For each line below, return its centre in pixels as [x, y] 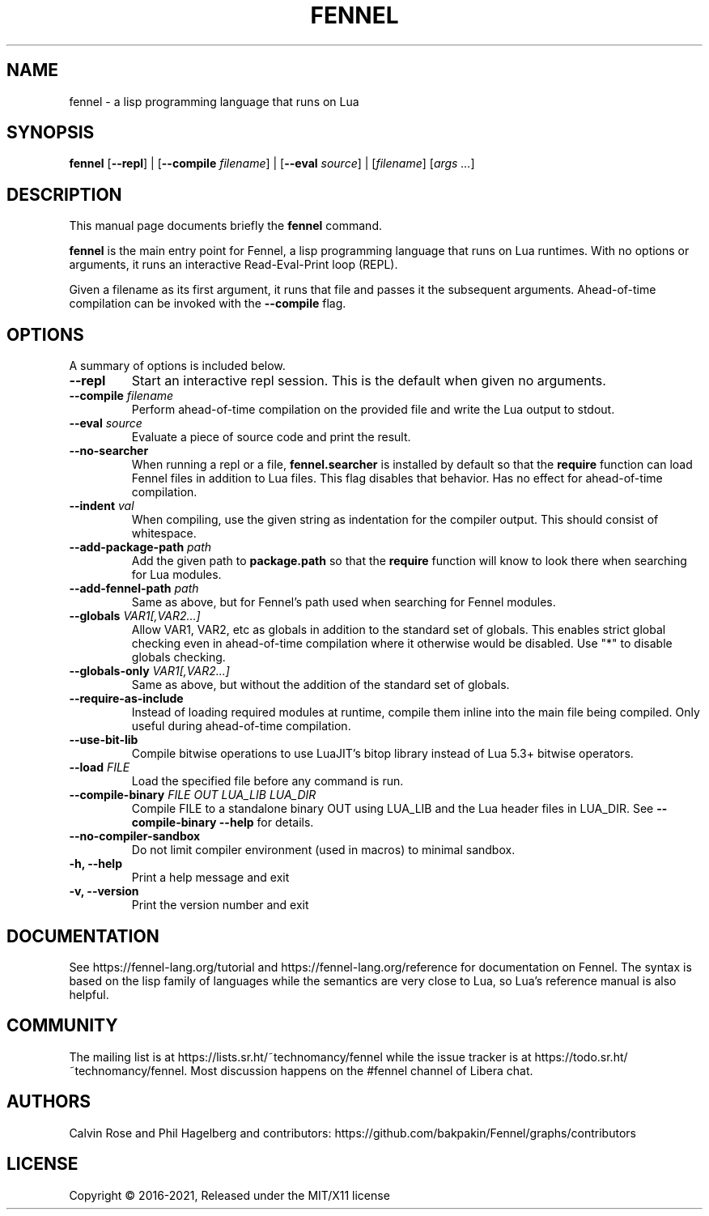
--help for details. [266, 823]
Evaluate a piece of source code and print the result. [271, 437]
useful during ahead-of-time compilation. [241, 726]
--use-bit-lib [104, 740]
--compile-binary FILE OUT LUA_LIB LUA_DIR [193, 795]
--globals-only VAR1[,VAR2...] [149, 671]
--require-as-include [126, 699]
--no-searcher [109, 451]
